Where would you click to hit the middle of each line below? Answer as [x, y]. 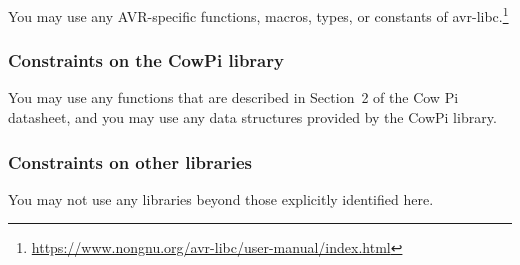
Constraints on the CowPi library [146, 60]
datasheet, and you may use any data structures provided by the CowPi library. [252, 117]
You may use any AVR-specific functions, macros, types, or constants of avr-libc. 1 [258, 14]
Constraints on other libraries [130, 161]
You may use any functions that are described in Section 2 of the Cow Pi [233, 97]
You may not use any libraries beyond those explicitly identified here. [221, 198]
